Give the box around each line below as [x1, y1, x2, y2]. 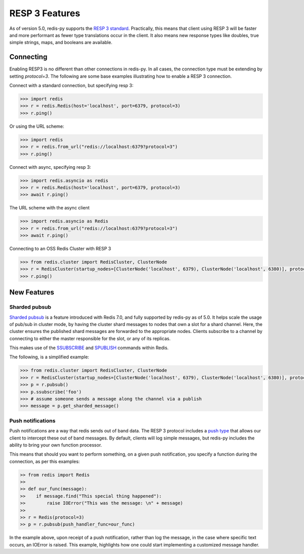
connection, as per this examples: [9, 458, 80, 464]
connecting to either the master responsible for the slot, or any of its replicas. [9, 335, 171, 342]
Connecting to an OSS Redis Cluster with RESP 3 [9, 246, 111, 252]
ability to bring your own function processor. [9, 441, 102, 448]
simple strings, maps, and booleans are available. [9, 40, 112, 46]
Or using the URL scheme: [9, 123, 64, 129]
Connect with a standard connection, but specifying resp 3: [9, 83, 134, 89]
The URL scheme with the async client [9, 205, 90, 211]
